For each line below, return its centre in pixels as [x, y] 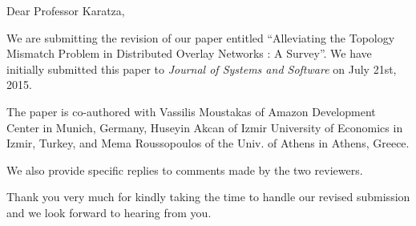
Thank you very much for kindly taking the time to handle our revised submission [208, 197]
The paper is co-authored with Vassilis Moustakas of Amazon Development [191, 111]
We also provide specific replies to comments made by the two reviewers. [185, 169]
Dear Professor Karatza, [66, 10]
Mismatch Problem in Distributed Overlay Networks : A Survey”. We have [189, 53]
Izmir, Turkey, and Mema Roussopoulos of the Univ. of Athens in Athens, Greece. [208, 143]
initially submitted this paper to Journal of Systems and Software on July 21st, [202, 69]
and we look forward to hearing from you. [109, 212]
